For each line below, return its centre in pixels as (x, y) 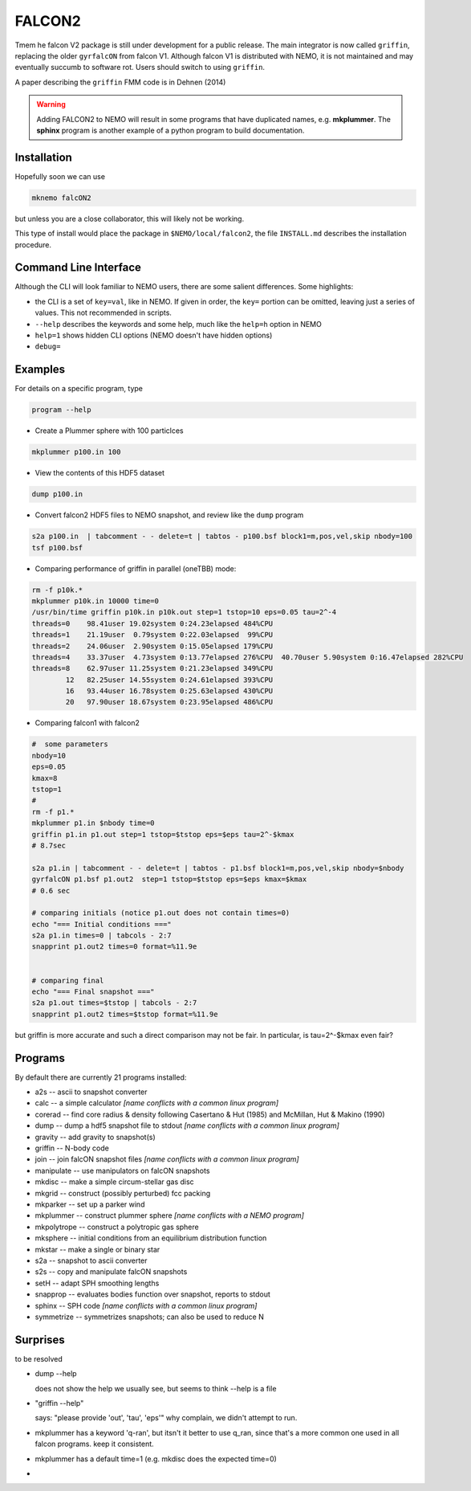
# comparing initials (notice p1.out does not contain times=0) (161, 913)
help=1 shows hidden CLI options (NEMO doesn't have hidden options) (154, 335)
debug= (48, 347)
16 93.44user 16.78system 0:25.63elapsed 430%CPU (169, 691)
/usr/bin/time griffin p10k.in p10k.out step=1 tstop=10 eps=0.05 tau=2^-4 (184, 612)
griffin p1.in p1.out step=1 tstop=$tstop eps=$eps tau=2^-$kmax (163, 834)
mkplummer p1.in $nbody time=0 (93, 823)
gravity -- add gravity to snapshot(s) (95, 1137)
